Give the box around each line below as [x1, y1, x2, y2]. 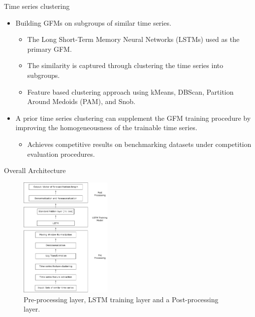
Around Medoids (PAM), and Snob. [27, 96, 135, 106]
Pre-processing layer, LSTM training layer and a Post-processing [24, 294, 219, 304]
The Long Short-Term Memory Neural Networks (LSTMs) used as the [27, 34, 240, 44]
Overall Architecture [4, 165, 66, 176]
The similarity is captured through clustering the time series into [27, 60, 223, 70]
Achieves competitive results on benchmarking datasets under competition [27, 139, 252, 149]
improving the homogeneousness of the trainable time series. [15, 122, 197, 133]
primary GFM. [27, 43, 72, 54]
